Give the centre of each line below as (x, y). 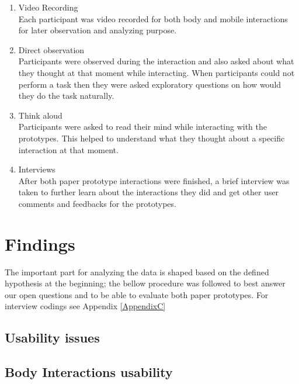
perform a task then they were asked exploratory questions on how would (150, 84)
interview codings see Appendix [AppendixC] (85, 306)
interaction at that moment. (68, 149)
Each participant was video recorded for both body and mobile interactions (153, 18)
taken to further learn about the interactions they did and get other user (149, 192)
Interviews (37, 169)
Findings (40, 243)
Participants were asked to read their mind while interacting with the (143, 127)
